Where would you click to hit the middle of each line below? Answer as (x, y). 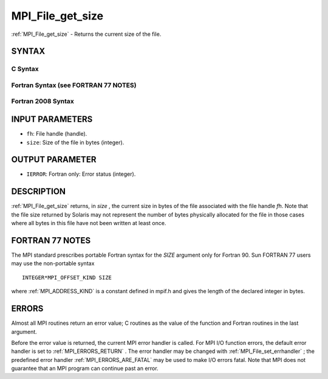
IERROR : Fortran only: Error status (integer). (81, 174)
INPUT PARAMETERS (52, 120)
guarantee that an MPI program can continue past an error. (85, 369)
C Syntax (25, 69)
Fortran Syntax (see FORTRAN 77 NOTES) (74, 85)
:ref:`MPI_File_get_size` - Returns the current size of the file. (86, 34)
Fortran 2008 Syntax (43, 102)
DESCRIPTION (39, 192)
